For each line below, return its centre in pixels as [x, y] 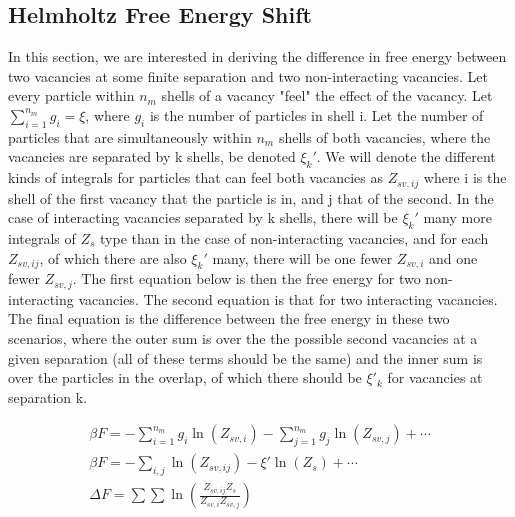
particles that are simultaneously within [130, 136]
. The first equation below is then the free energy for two [246, 278]
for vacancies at [435, 377]
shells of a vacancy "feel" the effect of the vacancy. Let [327, 95]
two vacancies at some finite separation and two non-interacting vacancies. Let [248, 75]
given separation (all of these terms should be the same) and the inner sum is [245, 357]
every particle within [71, 95]
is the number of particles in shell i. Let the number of [316, 114]
